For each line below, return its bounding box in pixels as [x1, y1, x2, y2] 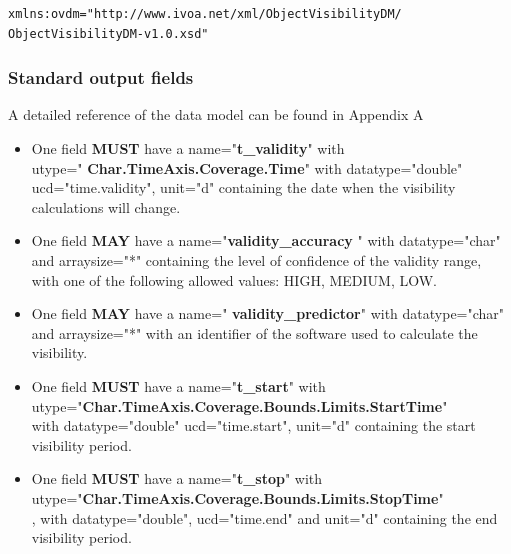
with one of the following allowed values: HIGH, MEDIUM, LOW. [31, 269, 438, 290]
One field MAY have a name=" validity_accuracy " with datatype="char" [31, 230, 501, 251]
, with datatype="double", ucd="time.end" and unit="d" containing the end [31, 507, 498, 528]
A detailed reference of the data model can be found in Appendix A [8, 104, 424, 125]
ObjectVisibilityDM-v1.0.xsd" [8, 26, 209, 41]
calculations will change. [31, 196, 181, 217]
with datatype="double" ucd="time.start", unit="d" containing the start [31, 415, 476, 436]
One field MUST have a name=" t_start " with [31, 375, 326, 396]
